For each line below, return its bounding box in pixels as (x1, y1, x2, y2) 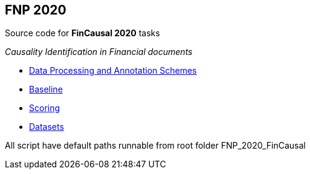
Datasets (29, 121, 64, 132)
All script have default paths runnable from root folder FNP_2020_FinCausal (5, 140, 306, 151)
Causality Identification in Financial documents (5, 47, 193, 57)
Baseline (29, 84, 63, 95)
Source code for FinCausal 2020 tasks (5, 28, 160, 39)
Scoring (29, 103, 60, 114)
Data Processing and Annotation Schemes (29, 65, 197, 76)
